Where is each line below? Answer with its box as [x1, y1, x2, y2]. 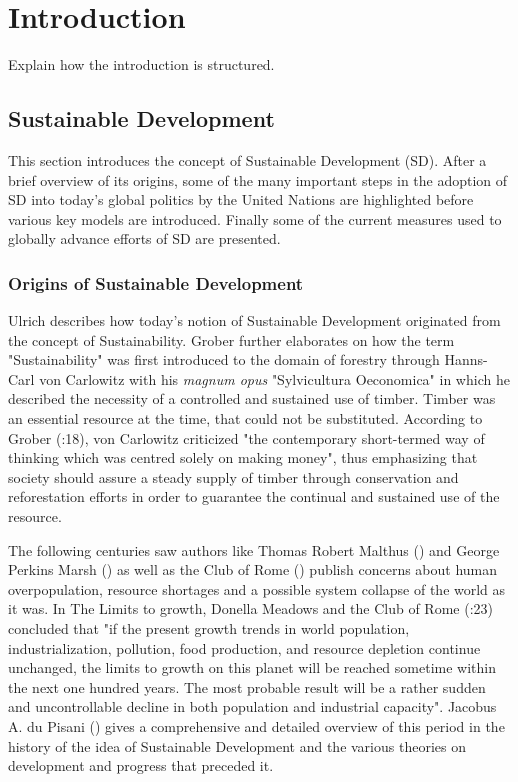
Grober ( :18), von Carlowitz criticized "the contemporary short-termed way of [8, 427, 485, 448]
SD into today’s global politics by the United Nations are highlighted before [8, 189, 474, 210]
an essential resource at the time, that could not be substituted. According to [8, 408, 483, 429]
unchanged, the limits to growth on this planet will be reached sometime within [8, 657, 496, 678]
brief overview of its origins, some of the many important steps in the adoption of [8, 169, 508, 190]
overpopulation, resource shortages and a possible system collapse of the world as [8, 578, 506, 599]
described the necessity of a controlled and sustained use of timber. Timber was [8, 388, 496, 409]
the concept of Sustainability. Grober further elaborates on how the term [8, 329, 455, 350]
